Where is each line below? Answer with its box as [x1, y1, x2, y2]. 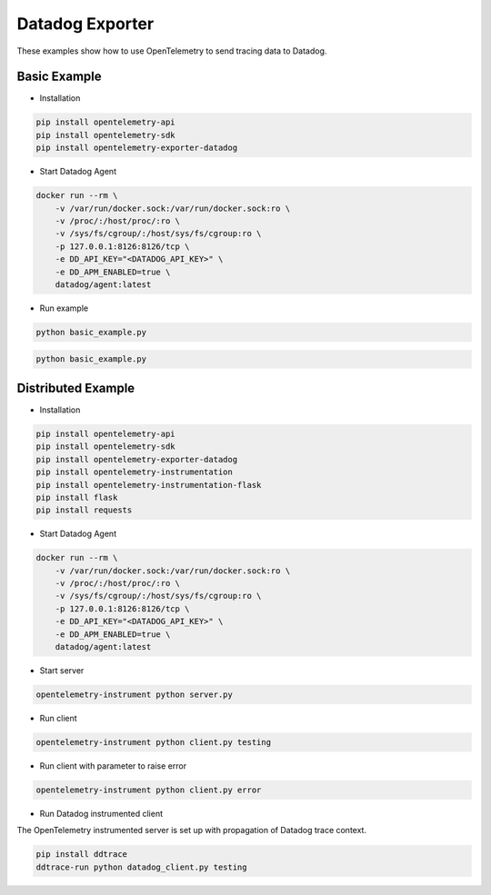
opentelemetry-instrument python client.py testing [35, 737, 272, 747]
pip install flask [35, 492, 118, 502]
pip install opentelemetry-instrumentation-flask [35, 480, 262, 490]
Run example [39, 303, 89, 313]
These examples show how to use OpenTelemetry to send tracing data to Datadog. [16, 45, 327, 56]
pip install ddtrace [35, 850, 127, 860]
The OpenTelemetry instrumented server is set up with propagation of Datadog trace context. [16, 825, 367, 836]
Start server [39, 664, 85, 676]
